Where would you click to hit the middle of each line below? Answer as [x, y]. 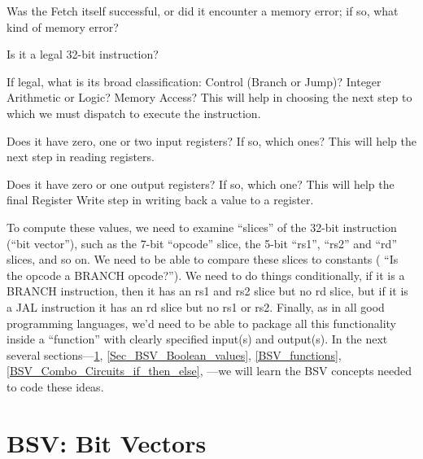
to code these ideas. [55, 386]
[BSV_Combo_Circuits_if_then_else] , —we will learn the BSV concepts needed [209, 371]
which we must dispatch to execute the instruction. [134, 113]
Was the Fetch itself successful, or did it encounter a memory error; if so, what [203, 11]
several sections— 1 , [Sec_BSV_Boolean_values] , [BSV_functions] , [174, 354]
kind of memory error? [63, 26]
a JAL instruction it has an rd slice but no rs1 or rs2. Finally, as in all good [196, 306]
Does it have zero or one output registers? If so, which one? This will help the [201, 184]
